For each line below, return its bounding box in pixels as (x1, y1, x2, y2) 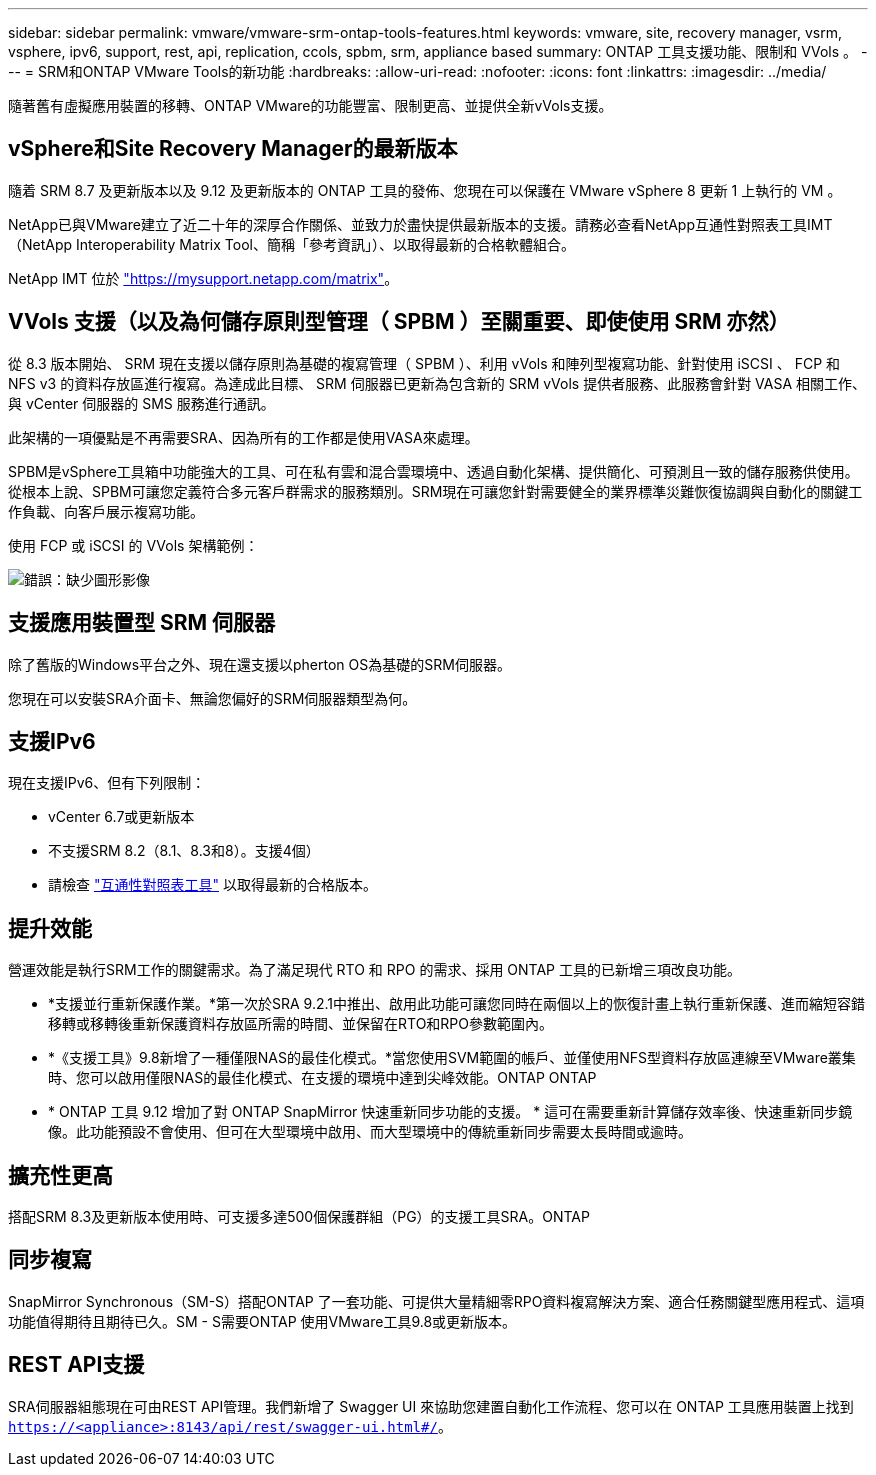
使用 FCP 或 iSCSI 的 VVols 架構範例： (8, 536, 259, 554)
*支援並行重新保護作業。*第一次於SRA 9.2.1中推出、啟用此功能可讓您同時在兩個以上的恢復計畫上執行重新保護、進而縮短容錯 (48, 995, 866, 1013)
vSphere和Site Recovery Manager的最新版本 (8, 136, 458, 162)
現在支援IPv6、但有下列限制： (8, 774, 206, 792)
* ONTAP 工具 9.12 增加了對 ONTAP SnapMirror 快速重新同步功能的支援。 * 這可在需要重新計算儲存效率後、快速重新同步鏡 (48, 1103, 853, 1121)
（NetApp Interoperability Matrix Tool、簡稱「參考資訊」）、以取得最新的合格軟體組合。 (8, 235, 575, 253)
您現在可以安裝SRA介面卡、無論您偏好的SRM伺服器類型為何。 (8, 689, 417, 707)
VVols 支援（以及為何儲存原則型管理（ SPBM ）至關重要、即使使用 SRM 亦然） (8, 309, 790, 335)
